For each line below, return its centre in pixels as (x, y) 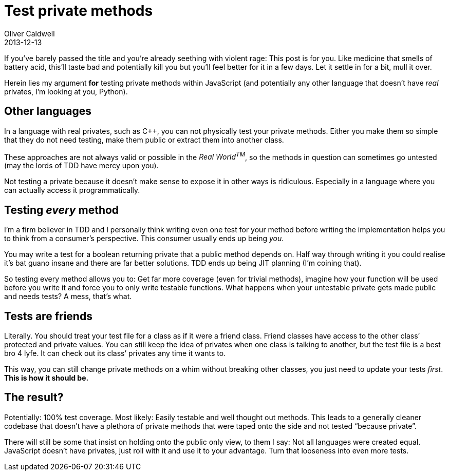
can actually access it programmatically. (72, 190)
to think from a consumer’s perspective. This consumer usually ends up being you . (144, 239)
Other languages (48, 111)
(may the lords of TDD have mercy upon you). (81, 166)
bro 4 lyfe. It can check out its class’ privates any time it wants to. (115, 353)
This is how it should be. (46, 378)
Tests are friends (48, 316)
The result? (34, 398)
